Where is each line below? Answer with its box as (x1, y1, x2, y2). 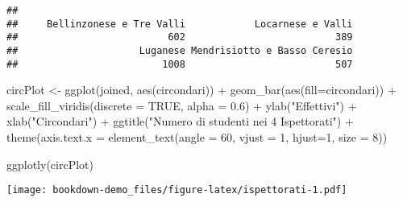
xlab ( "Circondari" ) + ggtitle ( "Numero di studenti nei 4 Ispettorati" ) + (6, 113, 354, 130)
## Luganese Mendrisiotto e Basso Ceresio (6, 44, 353, 56)
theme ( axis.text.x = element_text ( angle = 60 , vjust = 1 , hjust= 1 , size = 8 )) (6, 129, 388, 146)
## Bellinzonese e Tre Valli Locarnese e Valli (6, 18, 353, 30)
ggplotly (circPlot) (6, 155, 93, 172)
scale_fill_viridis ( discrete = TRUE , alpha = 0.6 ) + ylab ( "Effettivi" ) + (6, 97, 357, 113)
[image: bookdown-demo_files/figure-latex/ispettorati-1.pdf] (6, 184, 347, 196)
